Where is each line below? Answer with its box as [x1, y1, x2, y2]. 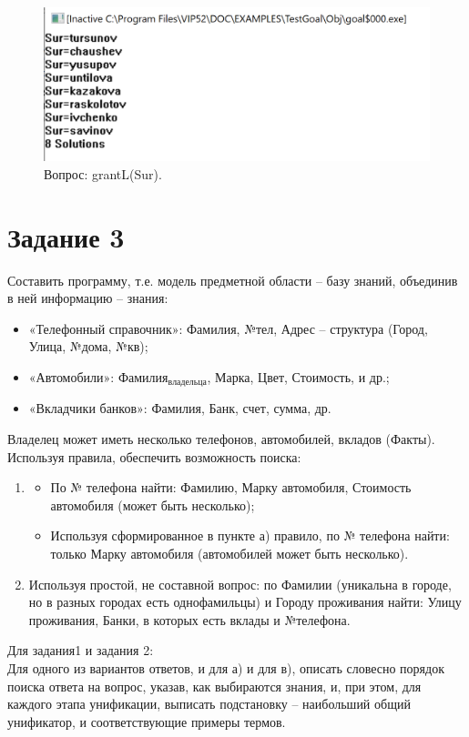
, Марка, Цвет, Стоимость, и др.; [207, 368, 390, 387]
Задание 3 [7, 217, 125, 255]
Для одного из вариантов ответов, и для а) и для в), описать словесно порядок [7, 659, 444, 678]
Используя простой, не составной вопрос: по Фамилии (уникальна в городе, [28, 574, 452, 593]
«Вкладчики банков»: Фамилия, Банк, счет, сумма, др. [28, 399, 331, 418]
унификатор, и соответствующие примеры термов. [7, 712, 286, 731]
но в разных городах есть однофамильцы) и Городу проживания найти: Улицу [28, 592, 462, 611]
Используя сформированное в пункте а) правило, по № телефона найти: [50, 526, 450, 545]
